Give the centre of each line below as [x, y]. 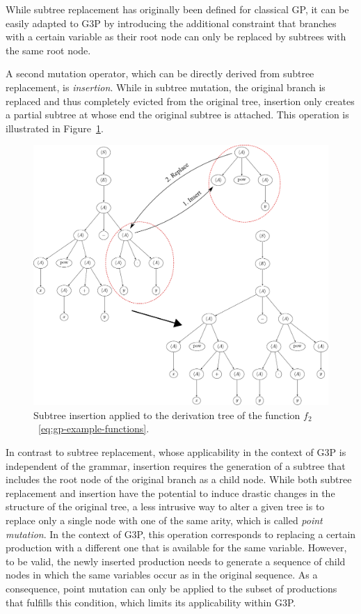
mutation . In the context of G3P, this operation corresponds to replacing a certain [181, 534]
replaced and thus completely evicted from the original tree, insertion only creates [180, 101]
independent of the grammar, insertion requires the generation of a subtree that [176, 465]
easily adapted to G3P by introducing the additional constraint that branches [171, 23]
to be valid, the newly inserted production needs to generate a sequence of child [176, 561]
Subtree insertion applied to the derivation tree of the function [167, 415]
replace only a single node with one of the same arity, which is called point [164, 520]
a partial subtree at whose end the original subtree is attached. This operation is [177, 115]
